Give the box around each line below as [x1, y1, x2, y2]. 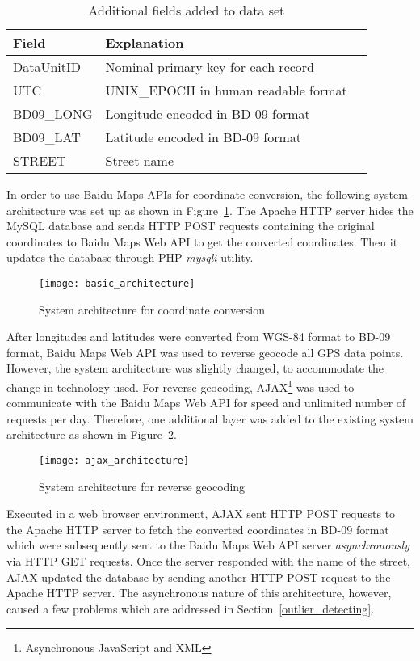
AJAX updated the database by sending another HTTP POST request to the [6, 568, 391, 585]
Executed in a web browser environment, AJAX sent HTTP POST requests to [6, 505, 396, 522]
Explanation [105, 33, 184, 52]
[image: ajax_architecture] [39, 455, 190, 467]
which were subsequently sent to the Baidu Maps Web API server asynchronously [6, 537, 410, 554]
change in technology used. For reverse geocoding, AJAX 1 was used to [6, 377, 355, 395]
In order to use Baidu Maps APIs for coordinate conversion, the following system [6, 186, 408, 202]
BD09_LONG [13, 104, 93, 123]
